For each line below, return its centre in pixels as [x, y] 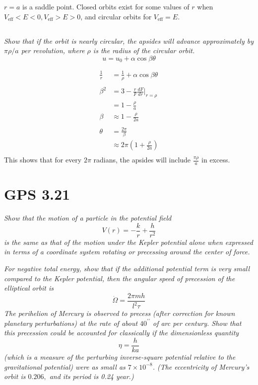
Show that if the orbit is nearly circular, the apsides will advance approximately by [129, 40]
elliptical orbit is [29, 288]
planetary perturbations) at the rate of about [71, 323]
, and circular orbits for [116, 16]
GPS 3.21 [37, 194]
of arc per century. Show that [197, 323]
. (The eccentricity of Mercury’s [201, 366]
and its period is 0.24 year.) [92, 376]
